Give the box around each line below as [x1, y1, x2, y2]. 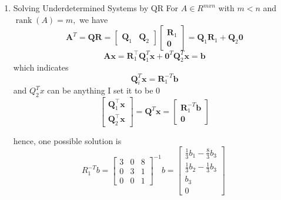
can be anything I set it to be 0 [47, 84, 160, 96]
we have [79, 13, 108, 25]
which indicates [13, 61, 69, 74]
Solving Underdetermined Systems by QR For [13, 2, 179, 14]
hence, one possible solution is [13, 134, 122, 146]
